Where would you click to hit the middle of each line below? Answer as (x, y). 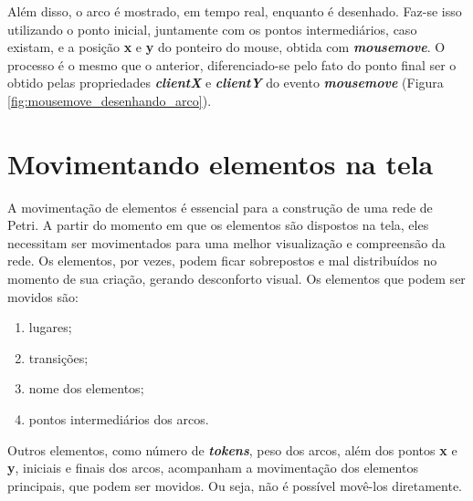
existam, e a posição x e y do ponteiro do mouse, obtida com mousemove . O (226, 47)
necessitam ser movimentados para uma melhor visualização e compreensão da (226, 242)
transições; (58, 357)
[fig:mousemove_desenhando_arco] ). (110, 100)
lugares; (50, 327)
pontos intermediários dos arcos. (119, 419)
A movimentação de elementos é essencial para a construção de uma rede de (220, 207)
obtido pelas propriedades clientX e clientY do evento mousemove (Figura (226, 83)
